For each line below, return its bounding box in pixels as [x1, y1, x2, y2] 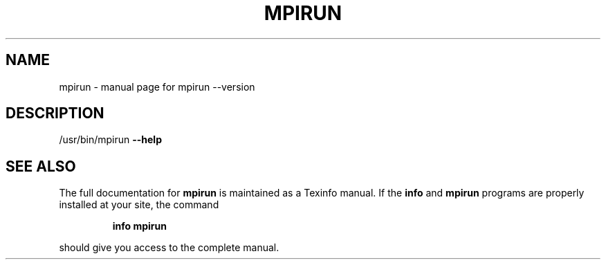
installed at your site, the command [59, 199, 219, 211]
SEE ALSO [6, 157, 76, 175]
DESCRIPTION [6, 104, 104, 122]
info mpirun [112, 220, 167, 232]
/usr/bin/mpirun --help [59, 134, 162, 146]
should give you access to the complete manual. [59, 241, 279, 254]
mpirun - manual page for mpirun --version [59, 80, 255, 93]
